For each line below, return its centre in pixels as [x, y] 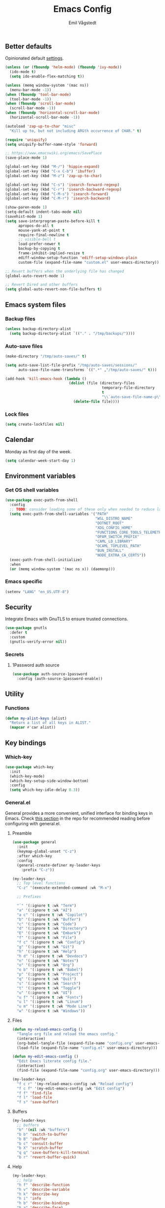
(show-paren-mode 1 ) [26, 207]
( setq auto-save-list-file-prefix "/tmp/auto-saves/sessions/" [71, 365]
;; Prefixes [29, 897]
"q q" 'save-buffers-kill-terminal [53, 1153]
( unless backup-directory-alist [38, 329]
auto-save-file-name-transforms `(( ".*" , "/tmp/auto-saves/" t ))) [87, 370]
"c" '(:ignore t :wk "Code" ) [47, 924]
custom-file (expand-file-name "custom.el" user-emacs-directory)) [89, 262]
